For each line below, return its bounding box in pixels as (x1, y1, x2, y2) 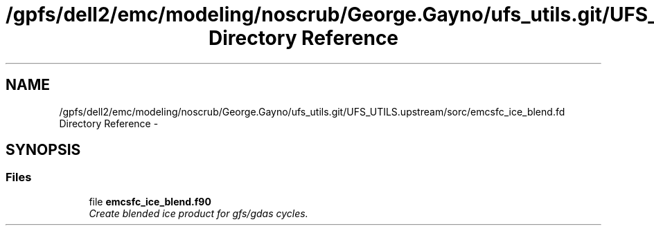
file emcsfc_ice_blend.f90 (89, 195, 211, 207)
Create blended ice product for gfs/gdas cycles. (89, 207, 308, 219)
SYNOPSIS (6, 141, 81, 159)
